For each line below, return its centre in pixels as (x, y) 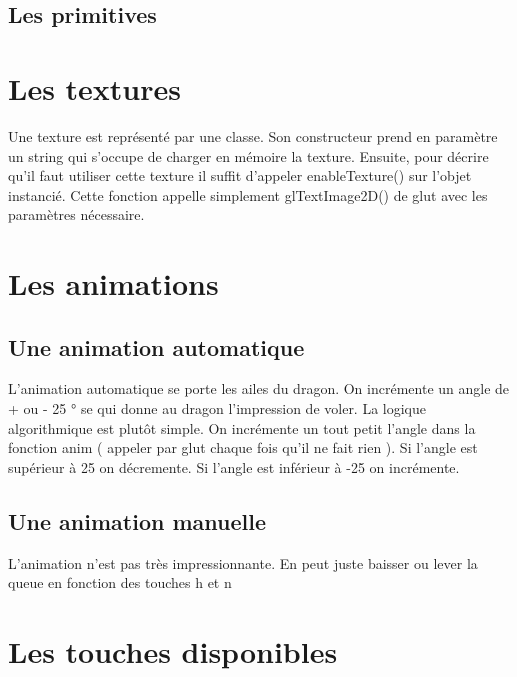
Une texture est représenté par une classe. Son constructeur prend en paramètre (253, 135)
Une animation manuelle (137, 520)
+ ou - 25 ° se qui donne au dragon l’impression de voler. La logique (217, 408)
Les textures (94, 87)
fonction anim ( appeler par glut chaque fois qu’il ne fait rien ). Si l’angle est (243, 447)
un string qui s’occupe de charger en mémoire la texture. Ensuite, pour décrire (248, 155)
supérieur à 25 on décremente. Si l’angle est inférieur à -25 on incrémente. (234, 466)
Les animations (113, 283)
